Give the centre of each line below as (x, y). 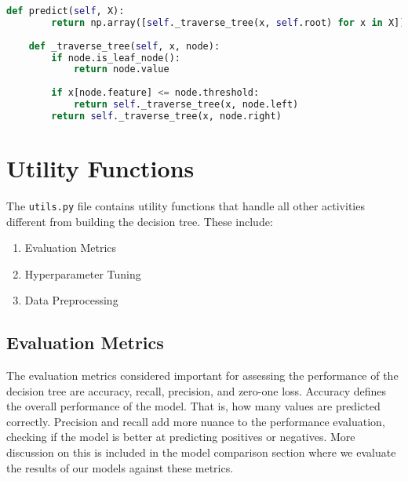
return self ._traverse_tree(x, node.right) (166, 116)
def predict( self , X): (66, 11)
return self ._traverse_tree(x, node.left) (186, 104)
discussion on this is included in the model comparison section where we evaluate (201, 452)
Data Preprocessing (71, 300)
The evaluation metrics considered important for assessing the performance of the (202, 375)
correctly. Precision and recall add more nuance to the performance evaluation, (196, 421)
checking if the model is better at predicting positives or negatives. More (181, 437)
